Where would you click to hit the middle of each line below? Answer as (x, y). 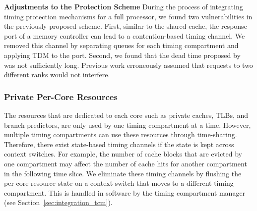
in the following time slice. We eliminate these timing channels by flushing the (123, 173)
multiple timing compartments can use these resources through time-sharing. (121, 134)
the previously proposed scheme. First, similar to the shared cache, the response (126, 26)
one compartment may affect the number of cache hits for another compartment (126, 163)
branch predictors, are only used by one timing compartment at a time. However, (128, 125)
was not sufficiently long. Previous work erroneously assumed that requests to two (128, 65)
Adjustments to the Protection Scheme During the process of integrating (124, 6)
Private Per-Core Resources (61, 96)
